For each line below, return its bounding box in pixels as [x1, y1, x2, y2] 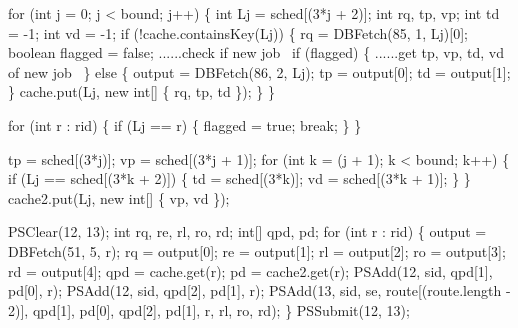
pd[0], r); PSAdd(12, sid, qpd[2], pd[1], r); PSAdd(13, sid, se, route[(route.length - [8, 280, 511, 301]
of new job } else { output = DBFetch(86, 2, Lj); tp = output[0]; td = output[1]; [8, 61, 511, 82]
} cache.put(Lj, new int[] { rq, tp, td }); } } [8, 81, 276, 102]
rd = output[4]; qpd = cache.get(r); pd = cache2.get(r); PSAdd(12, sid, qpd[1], [8, 260, 493, 281]
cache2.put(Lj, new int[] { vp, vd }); [8, 187, 230, 208]
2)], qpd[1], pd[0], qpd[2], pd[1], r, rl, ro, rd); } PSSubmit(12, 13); [8, 299, 410, 320]
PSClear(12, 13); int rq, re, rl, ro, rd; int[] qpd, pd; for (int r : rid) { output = [8, 221, 487, 242]
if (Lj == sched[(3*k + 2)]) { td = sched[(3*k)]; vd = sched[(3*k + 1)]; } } [8, 168, 471, 189]
